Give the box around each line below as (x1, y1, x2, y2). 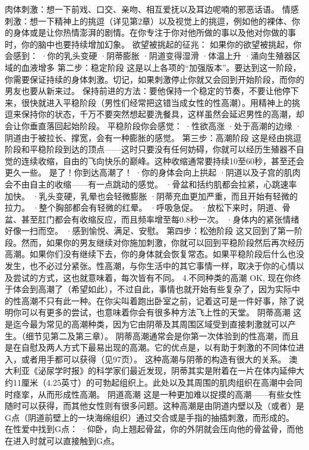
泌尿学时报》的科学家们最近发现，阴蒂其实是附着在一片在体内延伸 (37, 364, 296, 377)
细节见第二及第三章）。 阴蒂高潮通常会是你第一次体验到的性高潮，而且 (25, 329, 299, 342)
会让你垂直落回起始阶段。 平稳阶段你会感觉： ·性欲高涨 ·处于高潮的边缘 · (5, 119, 302, 132)
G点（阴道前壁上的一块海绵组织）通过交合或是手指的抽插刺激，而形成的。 (5, 411, 294, 423)
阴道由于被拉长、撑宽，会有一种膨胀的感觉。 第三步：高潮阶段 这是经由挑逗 (5, 131, 302, 143)
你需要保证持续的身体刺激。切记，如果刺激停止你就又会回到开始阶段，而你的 (5, 73, 304, 85)
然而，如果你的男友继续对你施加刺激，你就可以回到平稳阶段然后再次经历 (21, 236, 304, 248)
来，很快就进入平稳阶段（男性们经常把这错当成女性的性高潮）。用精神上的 (5, 96, 292, 108)
